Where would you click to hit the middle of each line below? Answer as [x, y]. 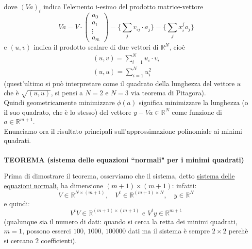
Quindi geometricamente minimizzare [59, 102]
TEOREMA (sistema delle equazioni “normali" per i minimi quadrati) [124, 159]
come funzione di [197, 112]
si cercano [18, 240]
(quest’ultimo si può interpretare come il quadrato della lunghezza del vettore [119, 83]
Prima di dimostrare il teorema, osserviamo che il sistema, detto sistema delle [119, 176]
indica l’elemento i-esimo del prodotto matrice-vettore [123, 6]
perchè [238, 231]
